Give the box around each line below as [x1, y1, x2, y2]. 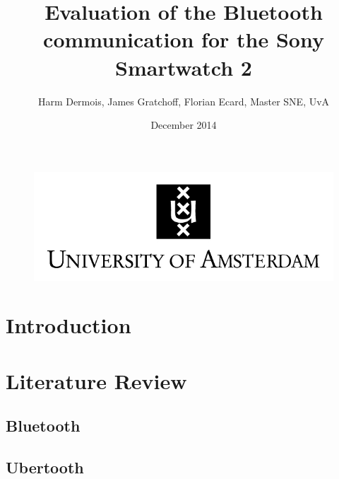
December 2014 [150, 117, 217, 132]
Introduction [6, 311, 131, 340]
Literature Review [6, 366, 187, 395]
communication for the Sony [43, 25, 324, 54]
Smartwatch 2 [115, 52, 252, 81]
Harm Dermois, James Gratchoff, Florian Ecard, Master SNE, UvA [37, 93, 330, 108]
